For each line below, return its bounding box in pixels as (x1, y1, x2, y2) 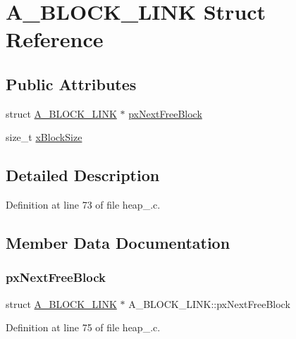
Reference (6, 25, 104, 54)
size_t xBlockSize (6, 130, 82, 144)
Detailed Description (6, 164, 160, 186)
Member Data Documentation (6, 232, 230, 254)
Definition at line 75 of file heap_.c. (6, 320, 161, 335)
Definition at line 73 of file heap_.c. (6, 197, 161, 212)
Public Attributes (6, 73, 137, 94)
